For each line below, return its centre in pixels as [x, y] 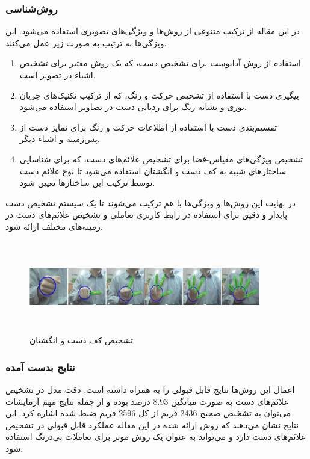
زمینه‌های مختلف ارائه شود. [54, 226]
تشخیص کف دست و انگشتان [81, 340]
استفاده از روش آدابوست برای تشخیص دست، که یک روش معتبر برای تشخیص [160, 63]
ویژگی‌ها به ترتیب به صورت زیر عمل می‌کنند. [86, 42]
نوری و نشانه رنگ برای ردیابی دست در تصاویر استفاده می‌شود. [133, 107]
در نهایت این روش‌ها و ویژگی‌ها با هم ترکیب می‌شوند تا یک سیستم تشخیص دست [150, 202]
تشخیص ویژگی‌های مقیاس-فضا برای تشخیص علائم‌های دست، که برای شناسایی [161, 159]
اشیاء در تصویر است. [57, 75]
